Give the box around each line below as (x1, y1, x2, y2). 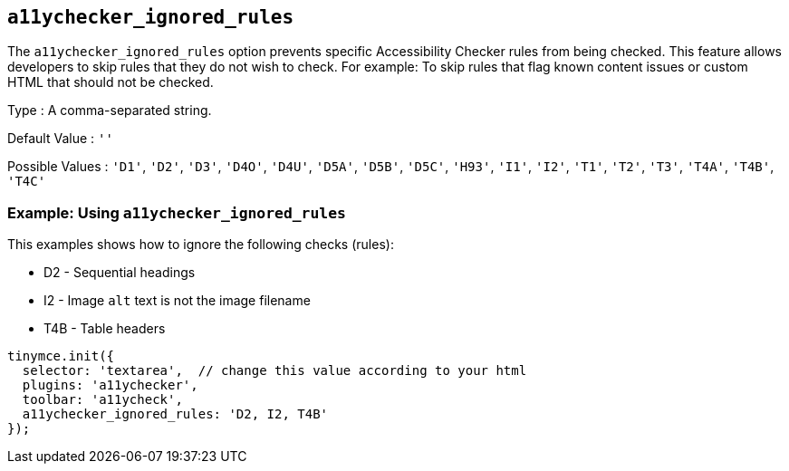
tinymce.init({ (7, 349, 115, 364)
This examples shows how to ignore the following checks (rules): (7, 236, 394, 253)
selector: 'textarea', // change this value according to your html (22, 363, 527, 379)
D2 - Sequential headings (43, 264, 196, 281)
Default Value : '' (7, 130, 113, 147)
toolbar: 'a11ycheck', (22, 392, 183, 408)
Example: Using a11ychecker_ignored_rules (7, 203, 346, 222)
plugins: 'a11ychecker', (22, 378, 198, 393)
